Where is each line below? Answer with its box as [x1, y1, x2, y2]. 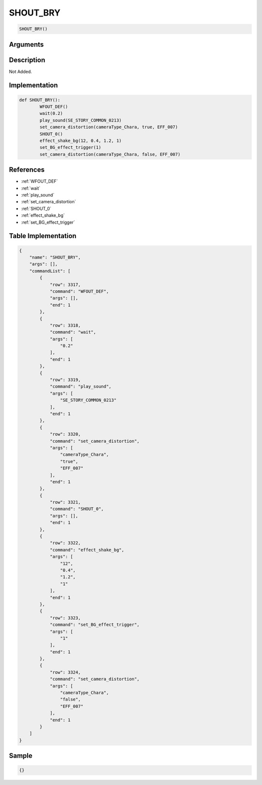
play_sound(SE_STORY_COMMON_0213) [39, 117, 122, 123]
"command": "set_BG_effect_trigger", [49, 622, 140, 628]
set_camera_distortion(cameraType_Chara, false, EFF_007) [39, 151, 180, 157]
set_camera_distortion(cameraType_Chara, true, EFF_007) [39, 124, 178, 130]
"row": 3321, [49, 500, 81, 505]
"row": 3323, [49, 615, 81, 621]
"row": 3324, [49, 669, 81, 675]
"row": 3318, [49, 322, 81, 328]
